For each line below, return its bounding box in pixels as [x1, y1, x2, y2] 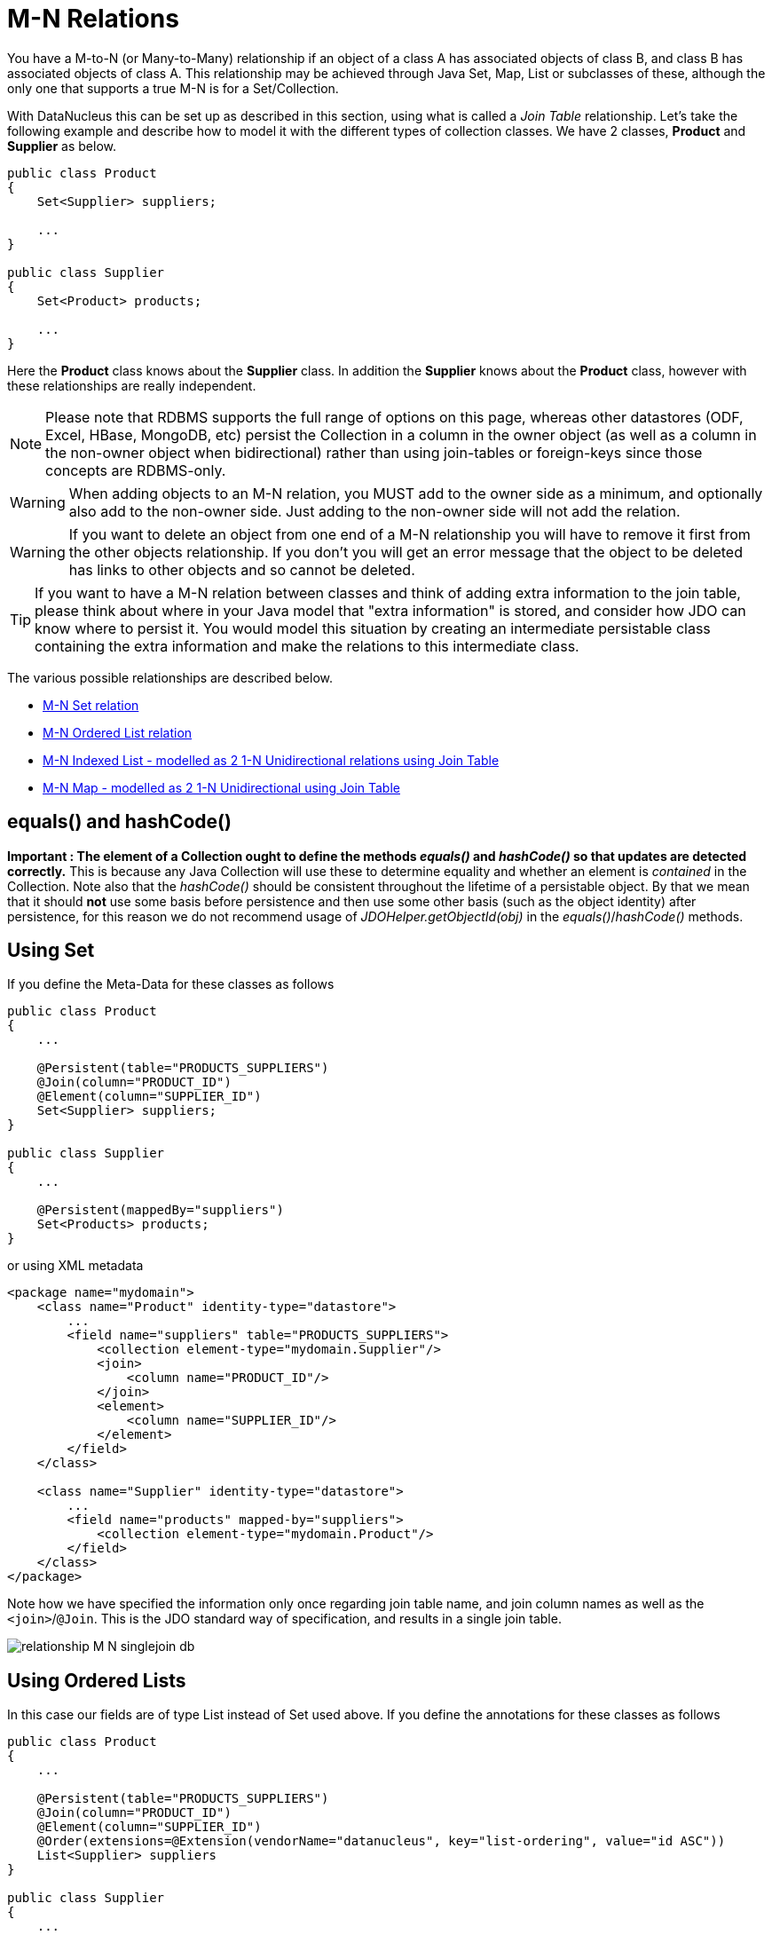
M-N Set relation [43, 697, 139, 713]
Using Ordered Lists [7, 1669, 186, 1692]
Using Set [7, 939, 95, 962]
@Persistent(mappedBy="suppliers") [36, 1203, 284, 1218]
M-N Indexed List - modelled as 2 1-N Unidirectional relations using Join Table [43, 752, 500, 768]
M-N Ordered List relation [43, 724, 193, 740]
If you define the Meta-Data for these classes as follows [7, 976, 335, 992]
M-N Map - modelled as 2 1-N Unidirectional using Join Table [43, 779, 400, 795]
